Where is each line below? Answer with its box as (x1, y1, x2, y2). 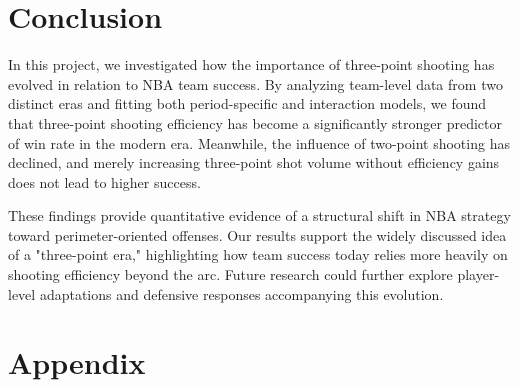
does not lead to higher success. (8, 171, 201, 192)
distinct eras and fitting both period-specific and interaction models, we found (8, 93, 487, 114)
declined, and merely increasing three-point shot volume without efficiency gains (8, 152, 500, 173)
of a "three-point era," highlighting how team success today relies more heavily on (8, 244, 508, 265)
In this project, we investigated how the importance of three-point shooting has (8, 54, 495, 75)
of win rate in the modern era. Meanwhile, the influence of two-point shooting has (8, 132, 510, 153)
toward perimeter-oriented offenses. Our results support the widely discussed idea (8, 224, 507, 245)
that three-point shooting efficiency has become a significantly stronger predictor (8, 112, 503, 133)
